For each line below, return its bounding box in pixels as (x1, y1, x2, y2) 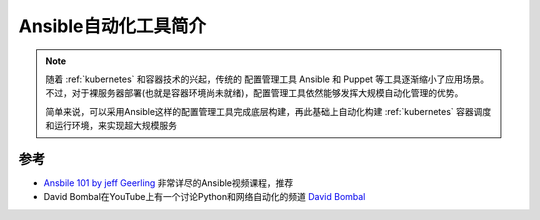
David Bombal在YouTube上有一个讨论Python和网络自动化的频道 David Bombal (43, 191, 366, 203)
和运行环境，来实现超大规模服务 (45, 120, 177, 132)
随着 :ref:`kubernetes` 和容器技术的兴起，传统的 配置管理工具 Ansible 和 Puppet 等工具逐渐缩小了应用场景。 (45, 73, 490, 85)
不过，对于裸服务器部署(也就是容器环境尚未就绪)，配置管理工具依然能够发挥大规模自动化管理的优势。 (45, 87, 464, 99)
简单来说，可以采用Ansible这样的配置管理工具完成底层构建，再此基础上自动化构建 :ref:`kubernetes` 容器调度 (45, 105, 492, 117)
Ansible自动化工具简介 (18, 15, 207, 37)
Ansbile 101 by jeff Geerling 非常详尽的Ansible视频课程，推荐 (43, 177, 294, 189)
